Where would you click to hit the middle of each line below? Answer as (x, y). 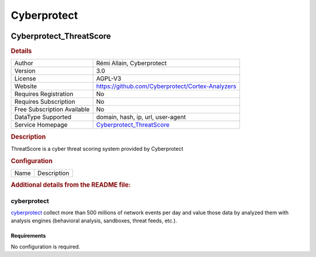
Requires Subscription (45, 102)
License (25, 79)
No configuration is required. (45, 246)
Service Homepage (41, 125)
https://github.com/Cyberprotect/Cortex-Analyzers (166, 86)
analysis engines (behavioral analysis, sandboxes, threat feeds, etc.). (94, 221)
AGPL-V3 (109, 79)
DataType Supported (43, 117)
